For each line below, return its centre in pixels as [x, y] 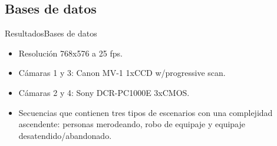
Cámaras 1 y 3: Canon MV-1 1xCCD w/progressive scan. [122, 73]
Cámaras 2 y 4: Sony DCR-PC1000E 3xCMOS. [104, 92]
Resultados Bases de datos [51, 33]
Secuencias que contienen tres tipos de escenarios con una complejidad [146, 112]
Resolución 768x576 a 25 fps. [70, 53]
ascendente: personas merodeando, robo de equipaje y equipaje [132, 124]
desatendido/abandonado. [65, 135]
